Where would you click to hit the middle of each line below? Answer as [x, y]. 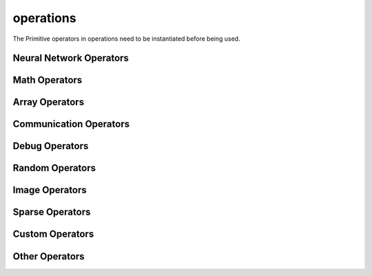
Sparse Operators [52, 212]
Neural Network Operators [71, 58]
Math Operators [48, 80]
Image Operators [50, 190]
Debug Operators [51, 146]
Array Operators [49, 102]
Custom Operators [53, 234]
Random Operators [54, 168]
